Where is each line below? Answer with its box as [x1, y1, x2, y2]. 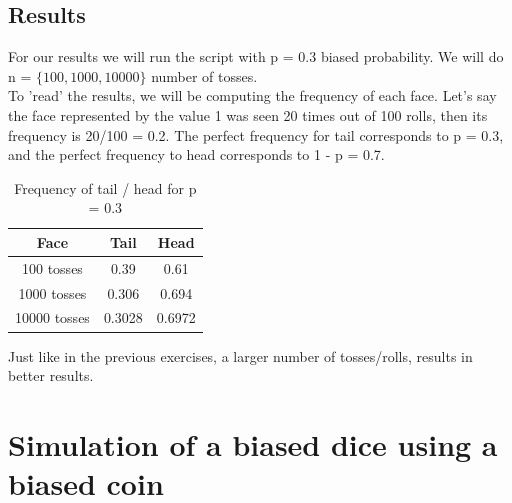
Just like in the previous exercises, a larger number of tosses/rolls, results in [8, 345, 473, 366]
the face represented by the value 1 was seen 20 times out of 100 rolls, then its [8, 104, 488, 125]
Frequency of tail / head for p [14, 177, 197, 198]
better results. [8, 365, 94, 386]
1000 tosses [18, 282, 87, 303]
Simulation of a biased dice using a [8, 423, 498, 464]
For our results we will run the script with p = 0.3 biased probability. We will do [8, 46, 504, 67]
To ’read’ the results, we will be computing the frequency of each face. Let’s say [8, 85, 497, 106]
